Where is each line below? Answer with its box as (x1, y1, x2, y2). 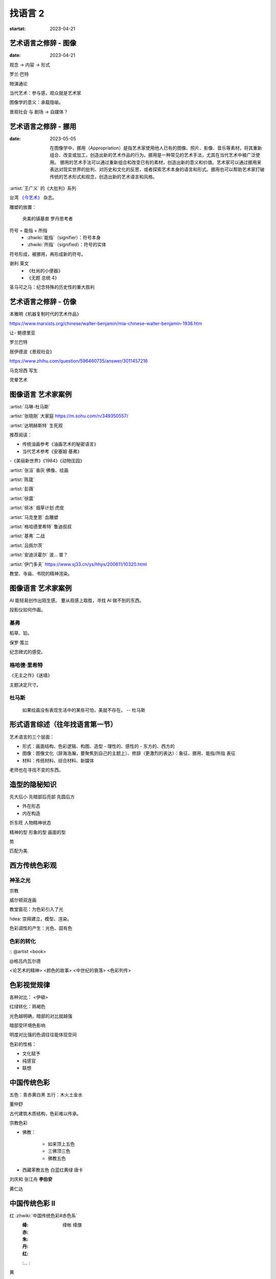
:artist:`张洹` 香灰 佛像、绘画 (9, 467, 69, 473)
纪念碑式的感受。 (9, 649, 45, 655)
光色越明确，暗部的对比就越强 (9, 1013, 73, 1019)
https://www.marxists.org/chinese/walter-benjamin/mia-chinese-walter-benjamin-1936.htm (9, 320, 202, 326)
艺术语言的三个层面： (9, 734, 55, 740)
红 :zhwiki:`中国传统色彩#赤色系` (9, 1212, 78, 1219)
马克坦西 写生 (9, 367, 38, 373)
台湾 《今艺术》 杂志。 (9, 194, 57, 201)
